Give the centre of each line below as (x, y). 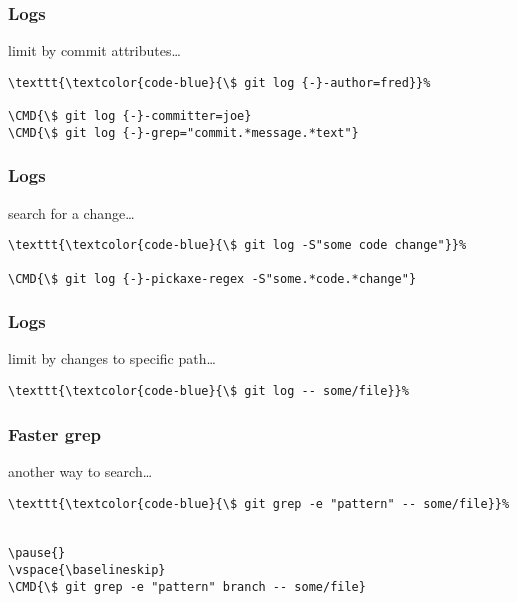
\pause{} (37, 553)
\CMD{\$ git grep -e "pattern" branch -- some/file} (187, 586)
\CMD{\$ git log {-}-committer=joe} (130, 116)
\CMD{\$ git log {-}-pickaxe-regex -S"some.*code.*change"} (212, 278)
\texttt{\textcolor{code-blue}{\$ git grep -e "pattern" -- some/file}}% (259, 503)
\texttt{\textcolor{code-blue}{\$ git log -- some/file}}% (208, 391)
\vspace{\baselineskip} (87, 570)
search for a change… (71, 212)
